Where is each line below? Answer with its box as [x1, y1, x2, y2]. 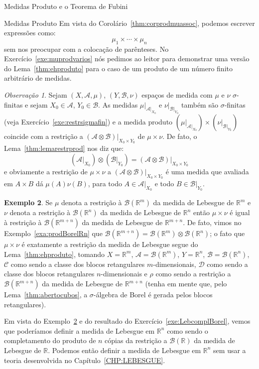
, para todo [88, 178, 122, 189]
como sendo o [167, 325, 208, 336]
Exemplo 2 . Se [4, 197, 53, 208]
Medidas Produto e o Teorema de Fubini [4, 1, 128, 11]
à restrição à [4, 217, 42, 228]
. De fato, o [162, 131, 197, 141]
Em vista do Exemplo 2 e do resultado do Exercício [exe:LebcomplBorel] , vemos [4, 316, 251, 326]
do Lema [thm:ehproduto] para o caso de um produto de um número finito [4, 63, 233, 73]
